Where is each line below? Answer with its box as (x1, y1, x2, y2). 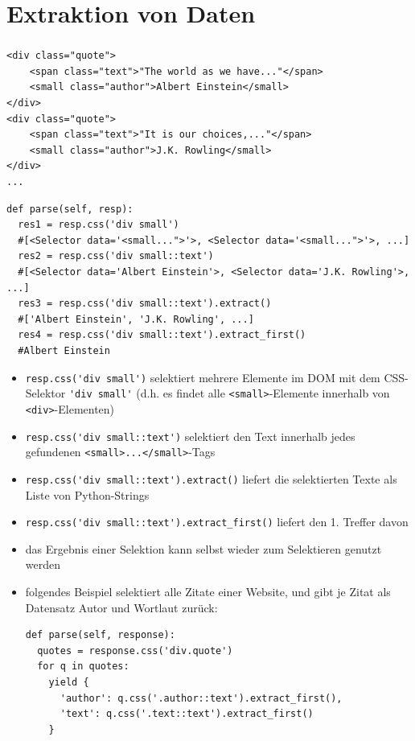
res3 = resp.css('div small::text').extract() (18, 298, 272, 310)
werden (25, 556, 61, 573)
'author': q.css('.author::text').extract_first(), (60, 692, 343, 704)
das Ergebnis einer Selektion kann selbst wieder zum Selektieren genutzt (25, 540, 382, 557)
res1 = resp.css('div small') (18, 219, 179, 231)
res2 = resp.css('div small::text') (18, 250, 214, 262)
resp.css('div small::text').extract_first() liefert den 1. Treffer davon (25, 513, 409, 530)
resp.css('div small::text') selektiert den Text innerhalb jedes (25, 427, 355, 444)
